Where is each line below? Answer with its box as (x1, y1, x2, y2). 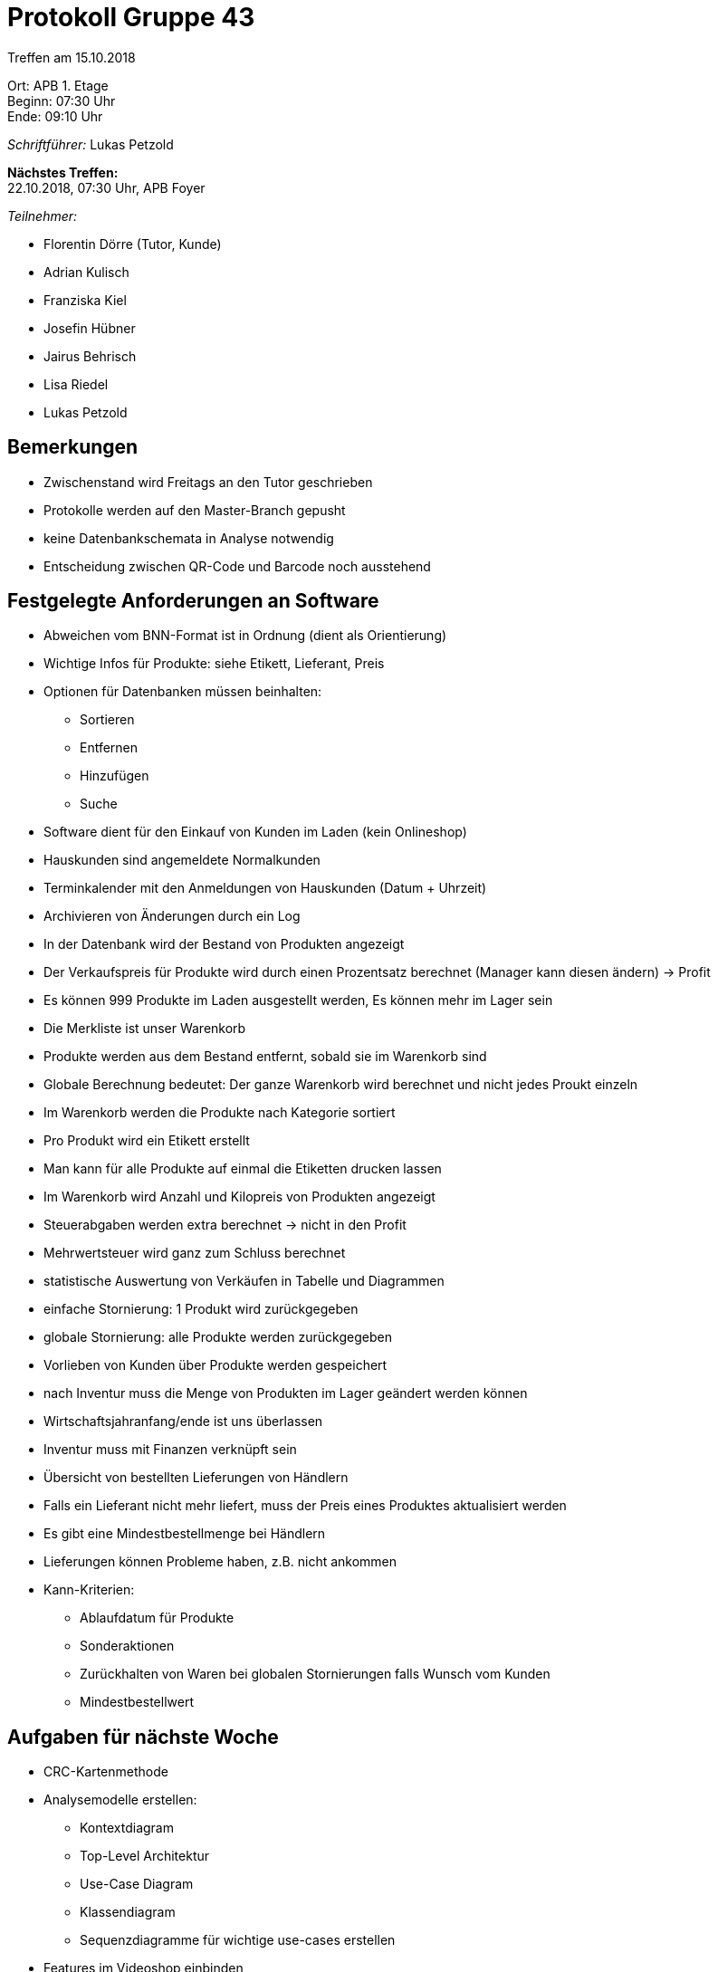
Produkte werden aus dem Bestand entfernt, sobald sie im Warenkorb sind (43, 1048, 487, 1065)
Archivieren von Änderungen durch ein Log (43, 908, 301, 924)
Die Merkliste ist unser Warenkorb (43, 1020, 246, 1037)
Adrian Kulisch (43, 263, 129, 280)
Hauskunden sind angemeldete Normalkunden (43, 852, 321, 868)
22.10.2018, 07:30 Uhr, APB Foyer (7, 179, 206, 196)
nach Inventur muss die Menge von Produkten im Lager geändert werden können (43, 1385, 528, 1402)
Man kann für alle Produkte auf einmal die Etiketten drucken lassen (43, 1161, 442, 1177)
